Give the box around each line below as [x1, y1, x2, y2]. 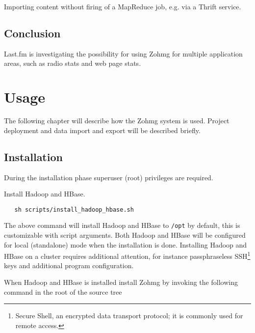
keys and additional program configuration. [4, 260, 134, 271]
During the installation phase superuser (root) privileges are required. [4, 172, 213, 182]
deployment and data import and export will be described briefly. [4, 125, 201, 135]
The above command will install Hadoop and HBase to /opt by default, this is [4, 220, 240, 230]
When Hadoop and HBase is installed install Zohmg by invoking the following [4, 277, 238, 287]
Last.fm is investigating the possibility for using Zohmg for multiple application [4, 48, 243, 58]
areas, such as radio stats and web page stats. [4, 58, 141, 68]
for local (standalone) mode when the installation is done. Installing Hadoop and [4, 239, 247, 250]
